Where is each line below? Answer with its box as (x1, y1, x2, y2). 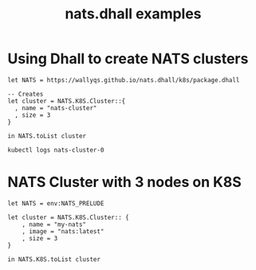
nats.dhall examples (65, 5, 202, 23)
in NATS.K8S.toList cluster (7, 255, 101, 264)
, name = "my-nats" (22, 220, 87, 228)
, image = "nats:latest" (22, 227, 104, 236)
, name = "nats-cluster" (14, 104, 97, 112)
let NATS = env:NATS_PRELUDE (7, 199, 104, 208)
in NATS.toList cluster (7, 132, 87, 140)
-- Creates (7, 89, 44, 98)
